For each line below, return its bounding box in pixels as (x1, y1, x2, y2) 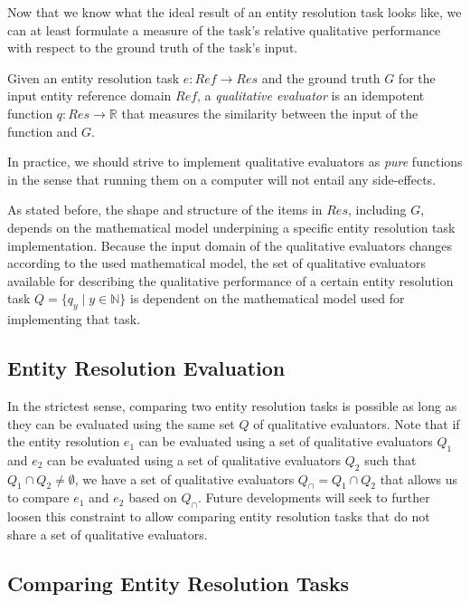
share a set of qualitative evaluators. (7, 524, 208, 543)
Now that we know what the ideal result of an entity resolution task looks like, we (7, 3, 462, 21)
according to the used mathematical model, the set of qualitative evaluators (7, 253, 427, 272)
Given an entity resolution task (7, 68, 180, 87)
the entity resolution (7, 432, 120, 451)
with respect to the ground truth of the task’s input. (7, 38, 298, 57)
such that (364, 450, 417, 469)
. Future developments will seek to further (197, 488, 430, 507)
